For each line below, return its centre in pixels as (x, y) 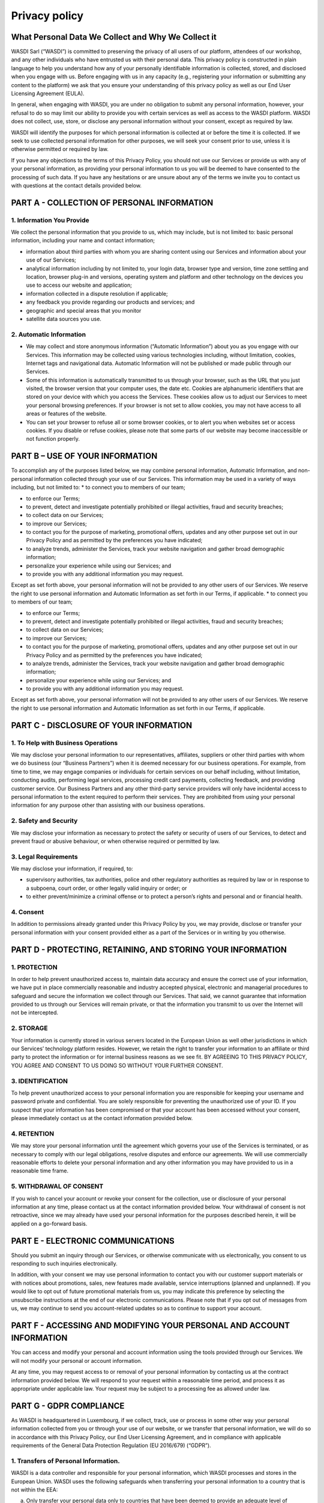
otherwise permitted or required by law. (60, 149)
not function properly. (53, 439)
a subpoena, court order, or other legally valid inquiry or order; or (106, 888)
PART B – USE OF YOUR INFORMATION (84, 456)
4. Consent (28, 912)
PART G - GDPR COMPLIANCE (68, 1406)
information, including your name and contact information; (83, 240)
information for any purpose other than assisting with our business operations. (108, 805)
